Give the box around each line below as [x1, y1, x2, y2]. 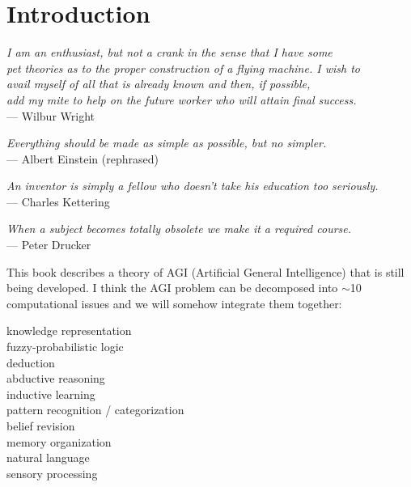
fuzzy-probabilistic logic [6, 338, 124, 355]
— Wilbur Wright [6, 107, 95, 124]
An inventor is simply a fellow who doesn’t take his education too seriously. [6, 177, 379, 194]
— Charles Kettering [6, 193, 110, 210]
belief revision [6, 417, 75, 434]
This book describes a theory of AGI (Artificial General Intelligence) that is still [6, 263, 405, 280]
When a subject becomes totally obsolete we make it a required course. [6, 220, 352, 237]
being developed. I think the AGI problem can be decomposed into [6, 279, 338, 296]
